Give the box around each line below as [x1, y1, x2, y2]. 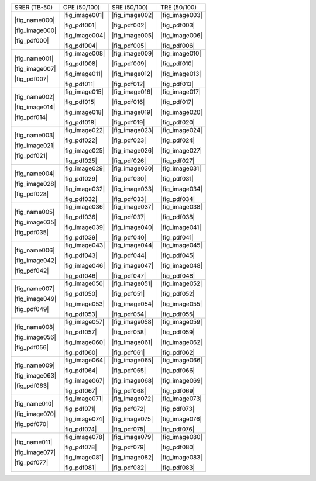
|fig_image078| [63, 433, 105, 441]
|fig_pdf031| [160, 175, 194, 182]
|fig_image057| [63, 318, 105, 326]
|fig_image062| [160, 338, 202, 346]
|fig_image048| [160, 262, 203, 269]
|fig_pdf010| [160, 60, 194, 67]
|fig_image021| [14, 141, 56, 149]
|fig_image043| [63, 241, 105, 249]
